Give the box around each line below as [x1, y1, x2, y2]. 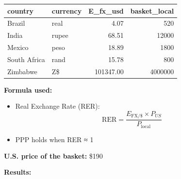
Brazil [7, 18, 25, 28]
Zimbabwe [7, 66, 37, 76]
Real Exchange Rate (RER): [15, 101, 100, 111]
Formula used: [4, 84, 52, 95]
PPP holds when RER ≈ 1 [15, 134, 94, 144]
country [7, 5, 34, 16]
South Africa [7, 54, 45, 64]
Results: [4, 167, 32, 177]
